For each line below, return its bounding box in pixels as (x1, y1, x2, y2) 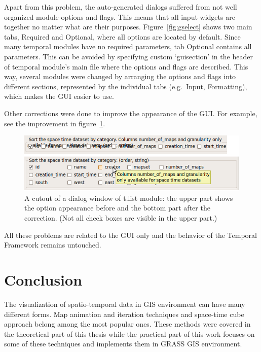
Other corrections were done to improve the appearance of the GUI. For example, (4, 108, 257, 118)
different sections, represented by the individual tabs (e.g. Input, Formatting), (4, 81, 247, 91)
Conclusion (4, 269, 83, 290)
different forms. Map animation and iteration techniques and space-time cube (4, 308, 244, 319)
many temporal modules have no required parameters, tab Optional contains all (4, 41, 252, 52)
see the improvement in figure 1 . (4, 118, 105, 128)
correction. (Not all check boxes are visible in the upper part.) (24, 213, 217, 223)
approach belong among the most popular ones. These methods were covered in (4, 319, 251, 329)
